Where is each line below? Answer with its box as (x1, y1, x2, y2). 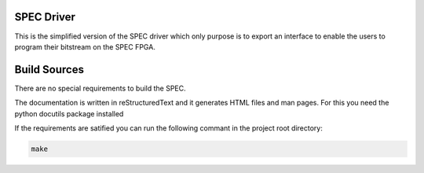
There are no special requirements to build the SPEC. (14, 83, 186, 93)
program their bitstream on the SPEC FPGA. (14, 42, 156, 51)
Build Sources (14, 63, 84, 76)
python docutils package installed (14, 109, 124, 118)
